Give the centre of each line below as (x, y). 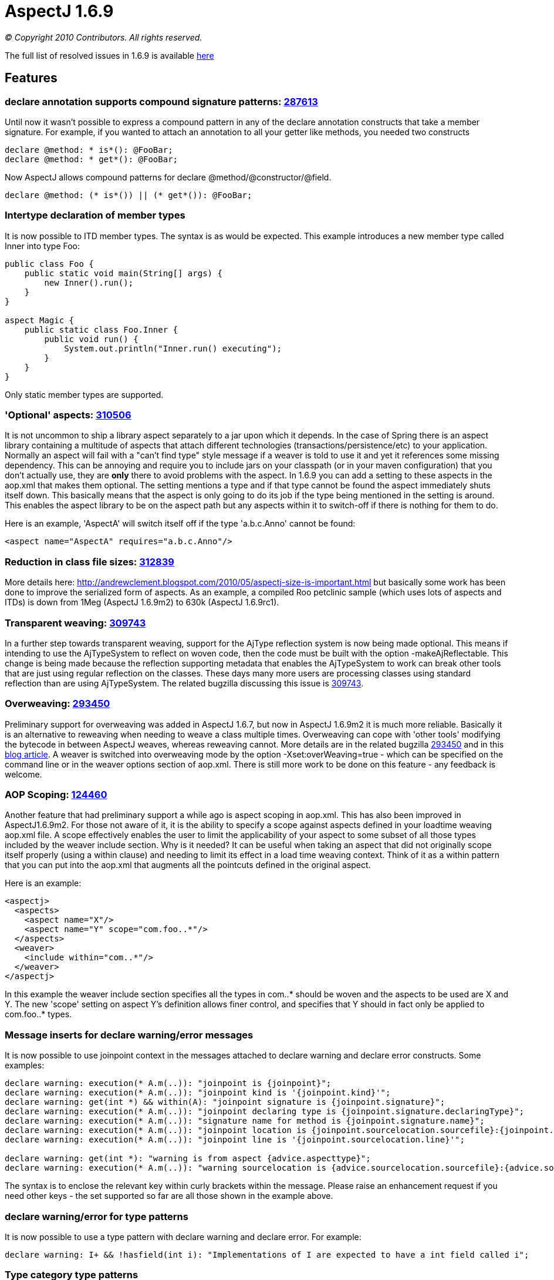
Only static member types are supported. (84, 394)
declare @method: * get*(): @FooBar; (92, 159)
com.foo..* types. (38, 1014)
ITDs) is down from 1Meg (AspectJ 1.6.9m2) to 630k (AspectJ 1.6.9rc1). (142, 602)
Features (31, 78)
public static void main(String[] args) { (123, 273)
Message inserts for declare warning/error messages (129, 1035)
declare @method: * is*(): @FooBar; (89, 150)
